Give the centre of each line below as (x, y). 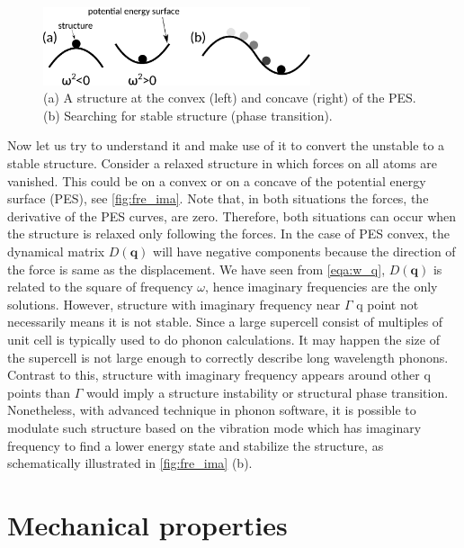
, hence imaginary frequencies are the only (321, 287)
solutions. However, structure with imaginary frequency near (174, 304)
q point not (388, 304)
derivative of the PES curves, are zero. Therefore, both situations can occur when (232, 216)
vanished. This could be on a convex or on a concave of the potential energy (217, 180)
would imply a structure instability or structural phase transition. (268, 392)
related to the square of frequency (100, 287)
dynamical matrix (56, 251)
